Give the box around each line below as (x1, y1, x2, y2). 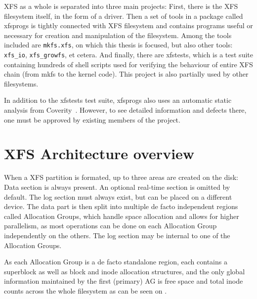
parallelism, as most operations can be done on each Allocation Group (4, 220, 217, 231)
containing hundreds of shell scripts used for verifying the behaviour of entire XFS (4, 59, 253, 69)
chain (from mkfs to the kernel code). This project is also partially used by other (4, 69, 249, 79)
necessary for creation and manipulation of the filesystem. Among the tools (4, 30, 232, 40)
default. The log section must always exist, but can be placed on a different (4, 191, 232, 202)
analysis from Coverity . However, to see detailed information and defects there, (4, 105, 247, 115)
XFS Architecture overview (4, 143, 195, 164)
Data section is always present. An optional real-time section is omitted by (4, 181, 230, 192)
